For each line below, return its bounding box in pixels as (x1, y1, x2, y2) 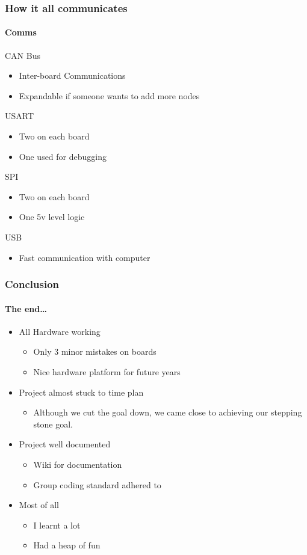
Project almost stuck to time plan (19, 385, 144, 398)
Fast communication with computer (19, 251, 150, 263)
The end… (5, 302, 47, 314)
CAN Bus (5, 49, 40, 61)
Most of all (19, 498, 59, 511)
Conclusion (5, 277, 59, 292)
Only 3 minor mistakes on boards (33, 345, 157, 358)
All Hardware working (19, 325, 101, 337)
